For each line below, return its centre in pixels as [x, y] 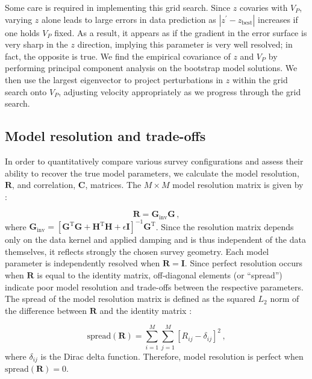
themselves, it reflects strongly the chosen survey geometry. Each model [137, 251]
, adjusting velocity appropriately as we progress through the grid [180, 91]
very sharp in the [36, 44]
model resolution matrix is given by [238, 185]
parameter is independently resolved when [83, 263]
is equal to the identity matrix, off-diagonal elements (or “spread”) [160, 275]
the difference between [46, 310]
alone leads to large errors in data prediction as [129, 19]
